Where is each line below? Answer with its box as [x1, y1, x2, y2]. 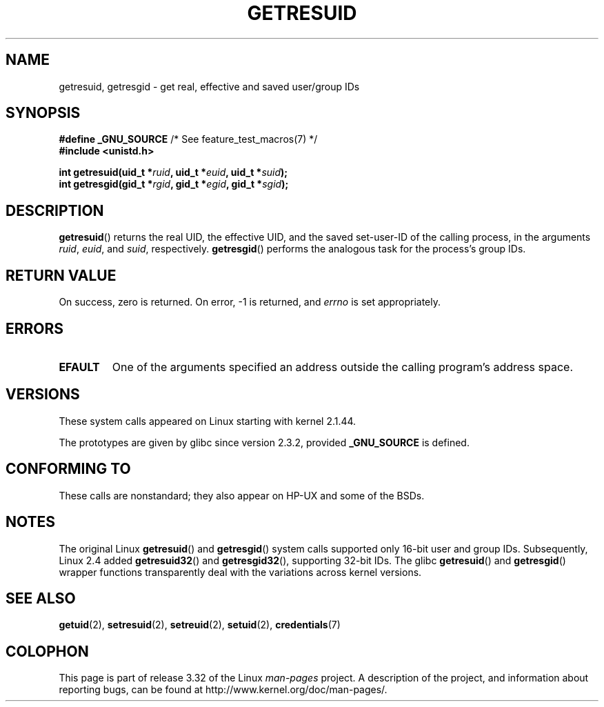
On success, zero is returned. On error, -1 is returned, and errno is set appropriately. [59, 296, 441, 308]
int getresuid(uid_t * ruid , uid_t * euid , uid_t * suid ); [59, 166, 288, 179]
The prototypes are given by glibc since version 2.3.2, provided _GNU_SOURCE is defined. [59, 436, 470, 448]
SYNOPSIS [6, 104, 81, 122]
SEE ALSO [6, 589, 76, 607]
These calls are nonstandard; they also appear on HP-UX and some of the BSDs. [59, 489, 425, 501]
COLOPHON [6, 642, 89, 660]
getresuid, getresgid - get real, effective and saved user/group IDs [59, 80, 360, 92]
